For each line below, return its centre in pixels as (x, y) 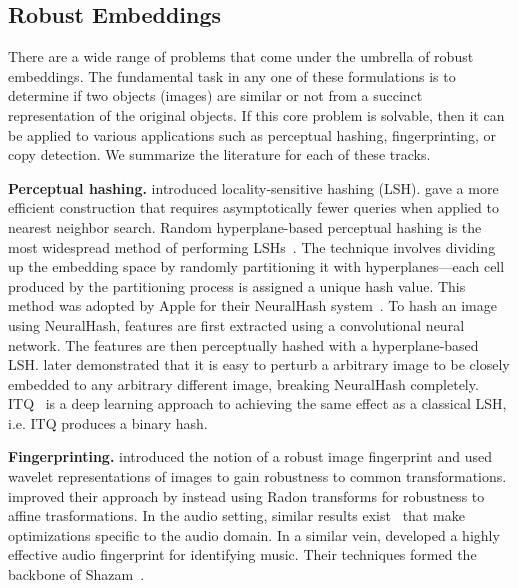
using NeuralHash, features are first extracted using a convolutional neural (236, 324)
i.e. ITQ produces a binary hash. (108, 422)
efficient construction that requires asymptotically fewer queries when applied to (253, 207)
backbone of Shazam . (76, 574)
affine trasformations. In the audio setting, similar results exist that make (236, 515)
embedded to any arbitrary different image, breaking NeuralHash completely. (243, 383)
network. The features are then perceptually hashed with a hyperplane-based (243, 344)
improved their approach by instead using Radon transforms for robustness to (246, 495)
